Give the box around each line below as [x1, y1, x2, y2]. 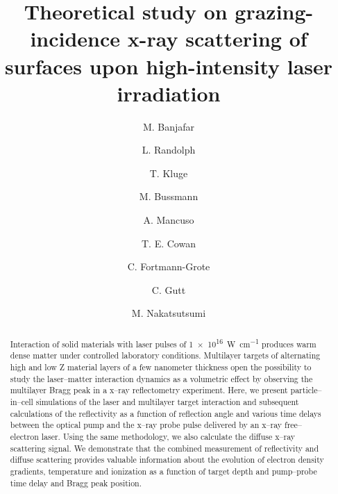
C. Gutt [151, 282, 186, 297]
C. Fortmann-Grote [127, 259, 210, 274]
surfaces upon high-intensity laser [4, 51, 333, 80]
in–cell [10, 396, 33, 408]
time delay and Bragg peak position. [10, 477, 142, 488]
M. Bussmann [139, 189, 198, 204]
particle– [290, 384, 322, 396]
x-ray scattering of [127, 24, 307, 53]
